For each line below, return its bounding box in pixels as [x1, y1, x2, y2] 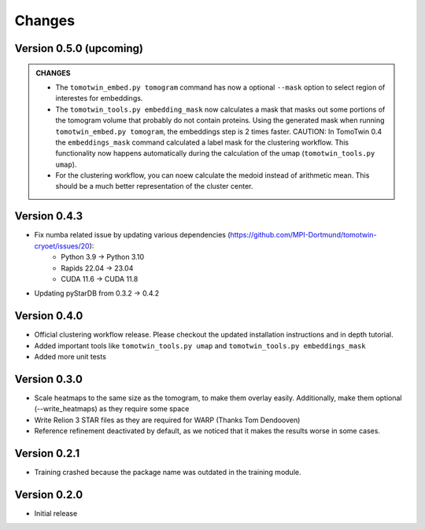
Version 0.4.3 [14, 209, 83, 223]
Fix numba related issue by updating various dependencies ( [34, 230, 231, 240]
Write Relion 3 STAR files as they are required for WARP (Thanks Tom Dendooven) [34, 415, 301, 425]
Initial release [34, 508, 78, 518]
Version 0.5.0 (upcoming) [14, 42, 143, 55]
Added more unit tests [34, 352, 106, 362]
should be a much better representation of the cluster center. [55, 182, 253, 191]
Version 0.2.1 [14, 447, 80, 460]
